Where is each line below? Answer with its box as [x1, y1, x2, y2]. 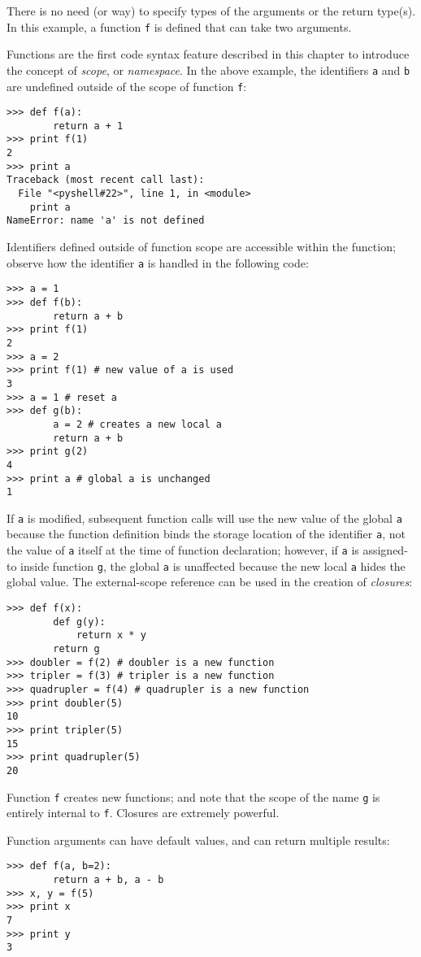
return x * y [76, 629, 146, 642]
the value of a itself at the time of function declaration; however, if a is [7, 542, 359, 559]
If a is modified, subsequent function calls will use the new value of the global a [7, 509, 402, 526]
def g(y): [53, 616, 106, 628]
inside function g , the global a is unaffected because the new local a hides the [20, 557, 406, 574]
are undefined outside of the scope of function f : [7, 77, 247, 94]
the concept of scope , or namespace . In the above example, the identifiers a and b [7, 61, 410, 78]
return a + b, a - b [53, 874, 164, 886]
